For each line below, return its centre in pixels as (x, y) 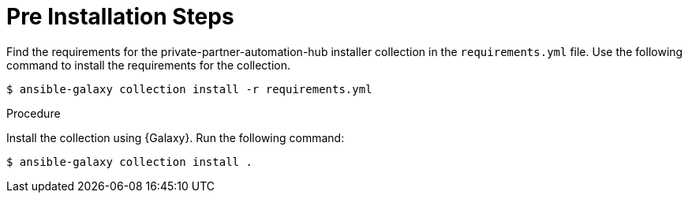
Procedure (34, 113)
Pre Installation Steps (120, 17)
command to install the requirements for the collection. (149, 65)
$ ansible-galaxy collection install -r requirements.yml (189, 89)
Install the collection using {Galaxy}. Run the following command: (176, 137)
